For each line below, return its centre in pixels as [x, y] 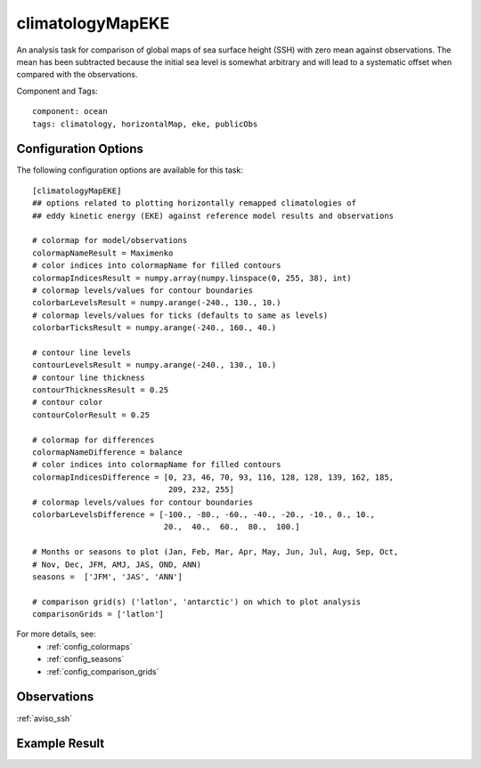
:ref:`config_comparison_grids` [103, 671]
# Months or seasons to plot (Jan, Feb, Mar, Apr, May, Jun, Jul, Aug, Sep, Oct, [216, 552]
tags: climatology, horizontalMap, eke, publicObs [145, 124]
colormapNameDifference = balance [107, 453]
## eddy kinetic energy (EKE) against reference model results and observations [213, 215]
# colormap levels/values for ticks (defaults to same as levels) [180, 315]
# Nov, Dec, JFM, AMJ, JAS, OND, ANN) [117, 564]
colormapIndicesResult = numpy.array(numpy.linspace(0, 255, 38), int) [192, 278]
